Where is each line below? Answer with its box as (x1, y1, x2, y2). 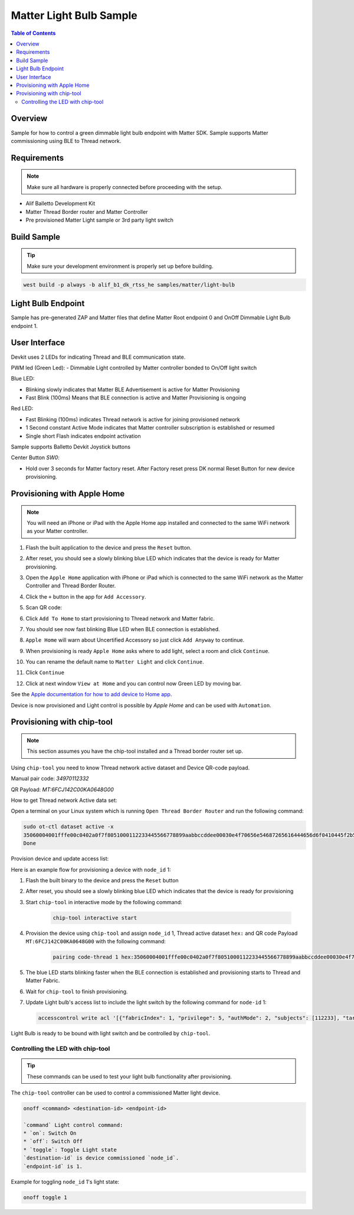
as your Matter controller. (27, 528, 88, 535)
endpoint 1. (11, 322, 38, 329)
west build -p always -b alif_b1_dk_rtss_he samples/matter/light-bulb (23, 281, 235, 288)
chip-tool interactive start (53, 914, 137, 921)
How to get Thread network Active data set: (11, 797, 117, 804)
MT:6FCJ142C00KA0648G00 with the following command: (25, 938, 166, 945)
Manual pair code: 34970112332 (11, 775, 89, 782)
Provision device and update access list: (11, 855, 109, 862)
